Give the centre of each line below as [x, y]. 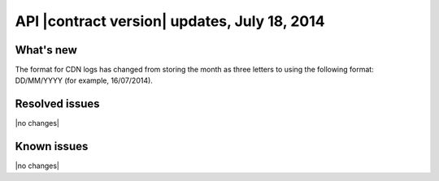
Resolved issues [58, 104]
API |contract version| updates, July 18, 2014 [170, 21]
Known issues [52, 147]
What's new [46, 50]
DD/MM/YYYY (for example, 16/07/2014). [84, 80]
